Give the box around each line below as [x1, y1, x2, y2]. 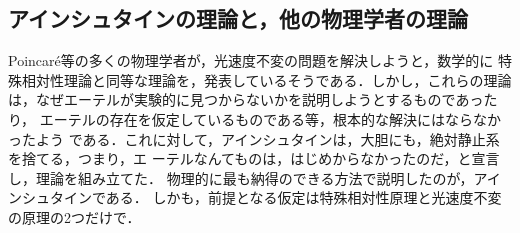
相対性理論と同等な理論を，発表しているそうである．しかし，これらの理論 [21, 69, 512, 90]
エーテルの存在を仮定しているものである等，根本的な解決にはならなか [39, 108, 502, 129]
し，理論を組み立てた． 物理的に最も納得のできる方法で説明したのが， [8, 167, 474, 188]
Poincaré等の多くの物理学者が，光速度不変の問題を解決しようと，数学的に [8, 50, 494, 71]
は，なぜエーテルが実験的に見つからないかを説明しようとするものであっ [8, 89, 484, 110]
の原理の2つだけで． [8, 206, 141, 227]
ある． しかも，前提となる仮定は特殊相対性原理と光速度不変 [105, 187, 502, 208]
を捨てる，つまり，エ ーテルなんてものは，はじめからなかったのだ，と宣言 [8, 148, 500, 169]
